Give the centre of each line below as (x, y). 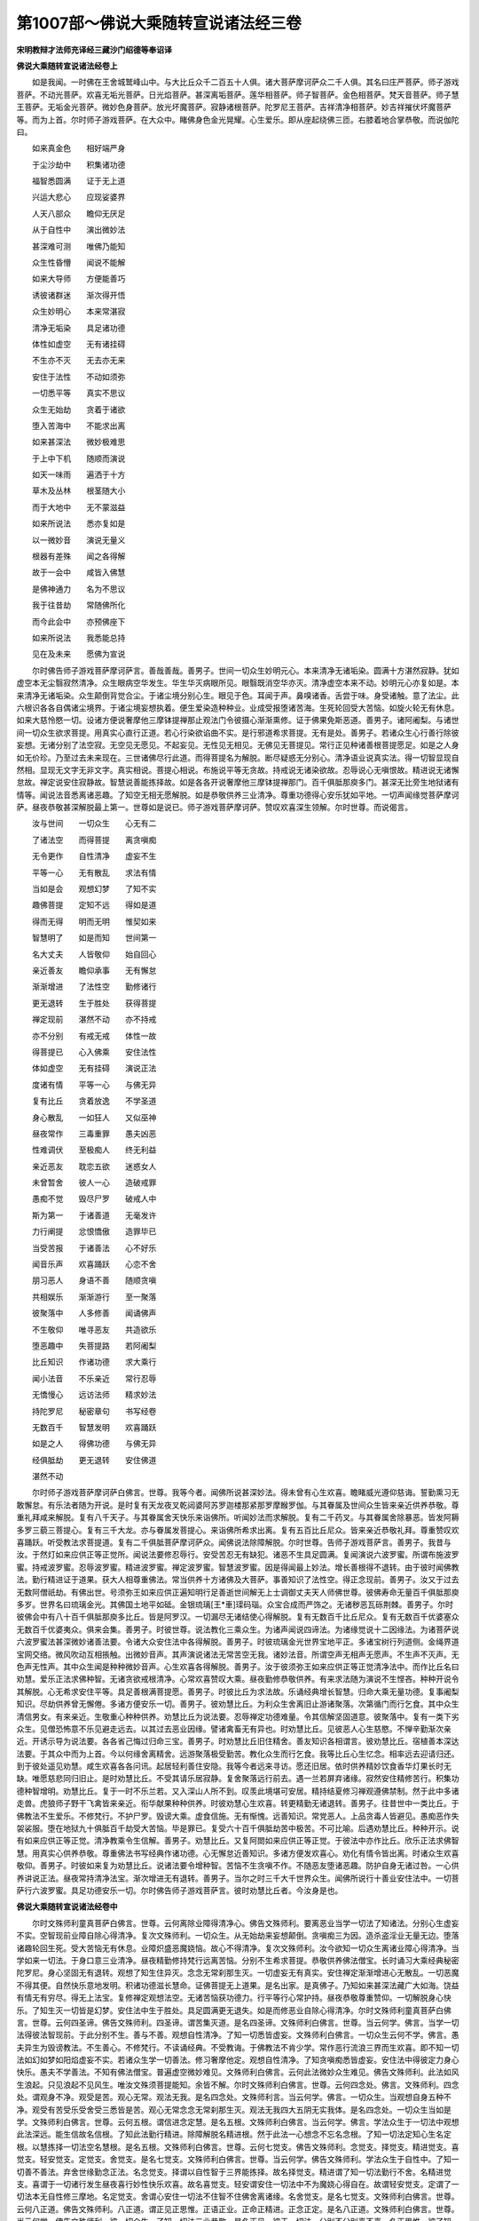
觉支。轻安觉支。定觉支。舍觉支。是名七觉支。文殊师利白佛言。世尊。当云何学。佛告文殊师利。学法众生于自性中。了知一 (238, 2160)
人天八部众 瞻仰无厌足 (79, 213)
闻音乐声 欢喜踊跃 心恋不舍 (94, 1264)
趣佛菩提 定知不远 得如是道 (94, 905)
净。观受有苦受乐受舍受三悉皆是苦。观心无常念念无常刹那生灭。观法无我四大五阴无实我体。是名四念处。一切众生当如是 (234, 2109)
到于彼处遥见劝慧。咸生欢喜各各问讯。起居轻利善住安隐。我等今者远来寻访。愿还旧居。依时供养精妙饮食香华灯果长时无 (234, 1766)
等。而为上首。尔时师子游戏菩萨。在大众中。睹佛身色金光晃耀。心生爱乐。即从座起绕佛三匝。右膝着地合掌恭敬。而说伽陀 (238, 119)
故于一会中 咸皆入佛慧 (79, 572)
